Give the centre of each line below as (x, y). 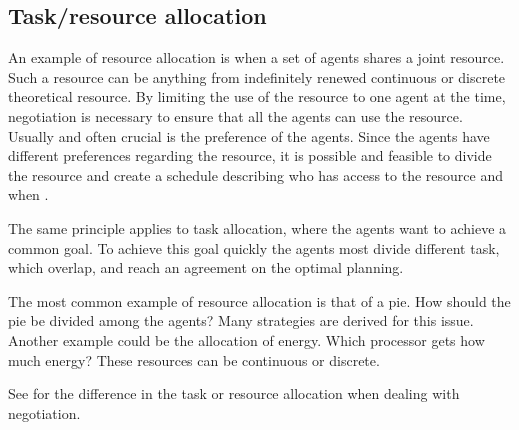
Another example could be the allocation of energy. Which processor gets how (246, 339)
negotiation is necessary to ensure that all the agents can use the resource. (235, 115)
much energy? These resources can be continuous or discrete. (194, 359)
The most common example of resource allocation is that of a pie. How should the (259, 300)
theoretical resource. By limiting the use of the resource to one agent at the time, (257, 96)
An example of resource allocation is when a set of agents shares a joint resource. (256, 57)
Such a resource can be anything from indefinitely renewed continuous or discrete (257, 76)
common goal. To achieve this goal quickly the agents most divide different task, (254, 247)
